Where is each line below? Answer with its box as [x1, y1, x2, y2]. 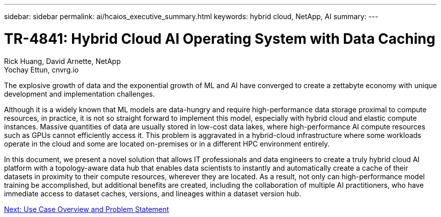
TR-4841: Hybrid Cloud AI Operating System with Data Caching [4, 30, 435, 47]
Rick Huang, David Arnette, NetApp [4, 56, 121, 65]
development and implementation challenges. [4, 89, 155, 98]
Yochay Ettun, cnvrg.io [4, 65, 79, 74]
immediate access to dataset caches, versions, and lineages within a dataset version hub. [4, 189, 302, 198]
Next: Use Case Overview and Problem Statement [4, 204, 169, 213]
